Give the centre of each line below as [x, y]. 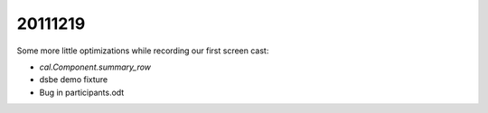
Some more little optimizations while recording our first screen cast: [143, 51]
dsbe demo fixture [74, 80]
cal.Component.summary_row [95, 67]
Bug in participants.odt [82, 92]
